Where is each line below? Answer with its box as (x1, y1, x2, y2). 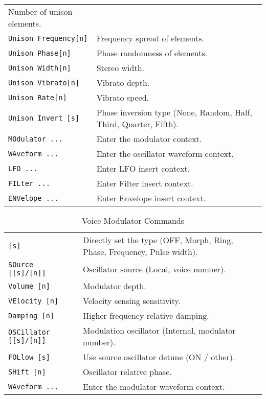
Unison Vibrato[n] (8, 78, 80, 87)
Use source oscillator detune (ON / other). (83, 351, 235, 363)
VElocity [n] (8, 296, 59, 305)
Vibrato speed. (96, 91, 149, 103)
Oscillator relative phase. (83, 366, 172, 378)
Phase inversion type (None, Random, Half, (96, 106, 252, 118)
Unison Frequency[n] (8, 34, 88, 42)
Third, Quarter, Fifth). (96, 118, 179, 130)
